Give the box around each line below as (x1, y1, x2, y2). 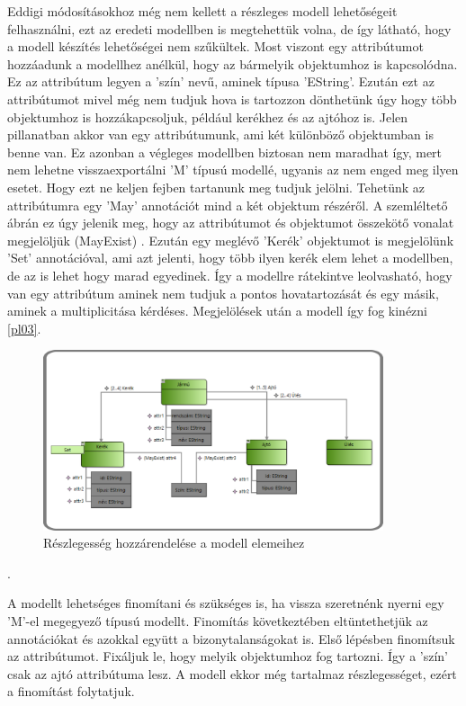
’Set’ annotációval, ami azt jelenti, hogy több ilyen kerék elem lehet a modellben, (7, 248, 453, 267)
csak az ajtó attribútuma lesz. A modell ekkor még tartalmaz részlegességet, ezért (7, 664, 457, 683)
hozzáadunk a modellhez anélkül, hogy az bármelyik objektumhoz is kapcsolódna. (7, 54, 458, 73)
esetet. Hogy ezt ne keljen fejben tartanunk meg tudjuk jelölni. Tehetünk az (7, 177, 426, 196)
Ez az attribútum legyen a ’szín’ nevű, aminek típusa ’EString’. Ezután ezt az (7, 72, 435, 91)
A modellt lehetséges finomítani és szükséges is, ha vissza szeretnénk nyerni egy (7, 594, 444, 612)
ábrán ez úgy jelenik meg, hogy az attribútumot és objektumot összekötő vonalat (7, 213, 454, 232)
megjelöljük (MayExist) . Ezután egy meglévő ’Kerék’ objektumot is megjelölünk (7, 230, 454, 249)
